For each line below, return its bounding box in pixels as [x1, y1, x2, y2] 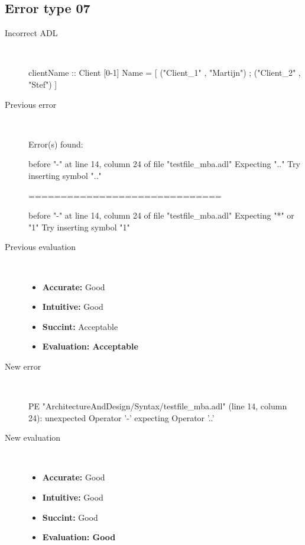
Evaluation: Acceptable [42, 340, 138, 352]
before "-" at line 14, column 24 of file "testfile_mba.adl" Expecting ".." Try [28, 158, 300, 170]
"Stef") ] [28, 78, 57, 90]
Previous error [5, 98, 57, 110]
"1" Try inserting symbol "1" [28, 220, 130, 233]
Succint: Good [42, 511, 98, 523]
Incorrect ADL [5, 27, 58, 39]
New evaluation [5, 431, 61, 444]
